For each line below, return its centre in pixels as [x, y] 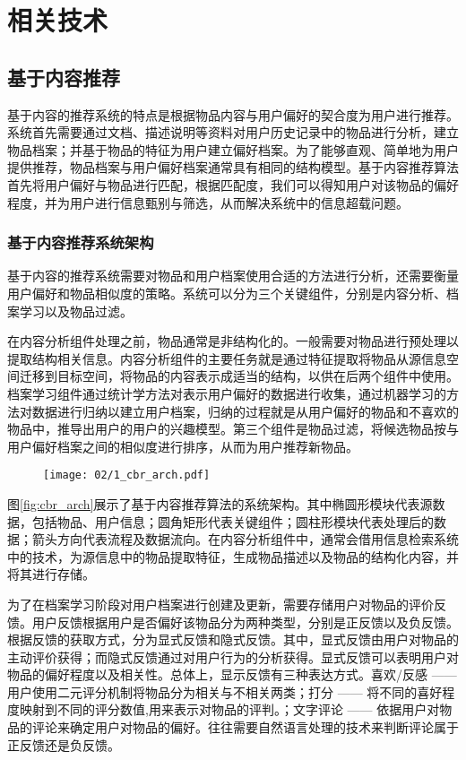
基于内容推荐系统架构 [81, 242]
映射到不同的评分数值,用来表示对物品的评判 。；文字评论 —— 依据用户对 [229, 709]
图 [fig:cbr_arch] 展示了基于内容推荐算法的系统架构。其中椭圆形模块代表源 [220, 503]
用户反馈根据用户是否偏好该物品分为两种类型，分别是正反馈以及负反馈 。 [245, 622]
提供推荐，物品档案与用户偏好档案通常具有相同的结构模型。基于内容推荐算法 [233, 167]
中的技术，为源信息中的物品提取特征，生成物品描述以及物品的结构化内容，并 [233, 556]
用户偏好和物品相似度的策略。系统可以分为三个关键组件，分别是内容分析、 [227, 293]
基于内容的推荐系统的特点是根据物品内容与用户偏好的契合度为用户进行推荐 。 [233, 114]
